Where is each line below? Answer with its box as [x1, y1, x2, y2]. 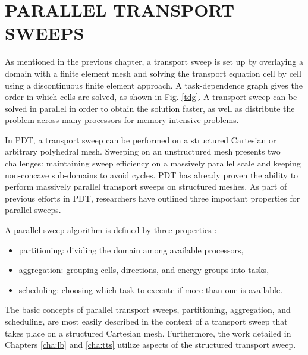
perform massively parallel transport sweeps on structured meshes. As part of [5, 180, 287, 193]
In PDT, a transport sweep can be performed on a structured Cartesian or [5, 133, 276, 146]
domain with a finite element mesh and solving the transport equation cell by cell [5, 67, 301, 79]
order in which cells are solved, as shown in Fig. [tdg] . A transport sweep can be [5, 90, 297, 103]
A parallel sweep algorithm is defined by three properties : [5, 224, 217, 236]
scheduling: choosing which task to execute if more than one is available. [18, 283, 283, 296]
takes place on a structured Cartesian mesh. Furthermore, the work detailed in [5, 326, 291, 339]
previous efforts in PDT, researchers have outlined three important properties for [5, 191, 300, 204]
